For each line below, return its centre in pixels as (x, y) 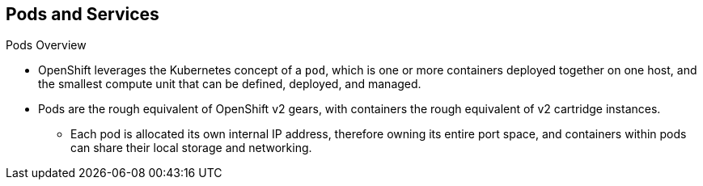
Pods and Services (83, 14)
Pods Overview (46, 45)
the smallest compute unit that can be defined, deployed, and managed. (230, 84)
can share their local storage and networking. (191, 148)
